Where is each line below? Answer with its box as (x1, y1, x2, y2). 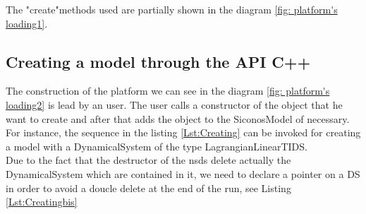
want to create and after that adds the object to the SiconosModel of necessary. (6, 111, 350, 126)
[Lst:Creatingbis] (6, 194, 78, 209)
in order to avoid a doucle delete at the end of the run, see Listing (6, 180, 291, 195)
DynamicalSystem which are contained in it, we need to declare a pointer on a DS (6, 166, 360, 181)
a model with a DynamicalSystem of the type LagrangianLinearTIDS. (6, 138, 307, 153)
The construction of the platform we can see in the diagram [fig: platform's (6, 83, 330, 98)
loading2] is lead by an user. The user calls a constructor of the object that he (6, 97, 343, 112)
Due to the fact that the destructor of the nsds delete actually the (6, 153, 291, 167)
